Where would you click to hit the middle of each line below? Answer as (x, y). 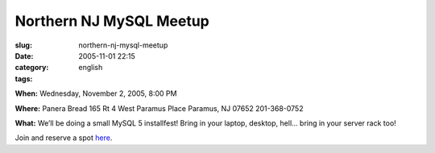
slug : (23, 45)
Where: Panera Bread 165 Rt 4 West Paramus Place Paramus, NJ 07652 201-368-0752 (159, 108)
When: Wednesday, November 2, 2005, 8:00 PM (96, 93)
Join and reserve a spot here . (64, 138)
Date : (24, 56)
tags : (24, 79)
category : (32, 68)
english (91, 68)
